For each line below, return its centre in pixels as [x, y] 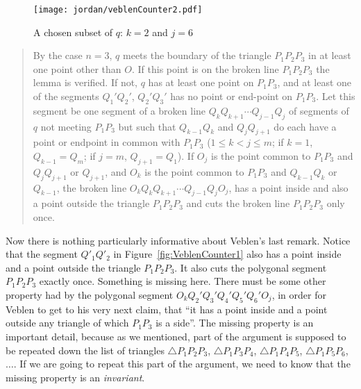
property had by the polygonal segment [90, 294]
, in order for [299, 294]
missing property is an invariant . [75, 377]
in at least [330, 55]
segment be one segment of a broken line [119, 110]
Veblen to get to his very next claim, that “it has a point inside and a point [167, 309]
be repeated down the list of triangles [85, 350]
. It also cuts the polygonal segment [251, 267]
